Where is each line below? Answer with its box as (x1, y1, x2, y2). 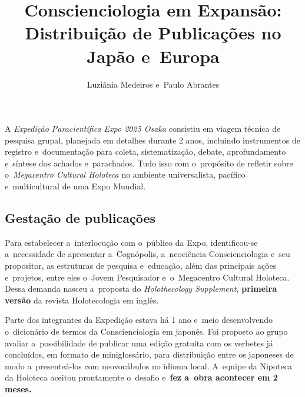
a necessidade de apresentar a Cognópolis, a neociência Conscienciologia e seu (5, 248, 290, 260)
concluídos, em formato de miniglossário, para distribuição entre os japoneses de (5, 348, 294, 361)
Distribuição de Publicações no (25, 21, 281, 45)
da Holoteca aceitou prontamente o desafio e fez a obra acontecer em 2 (5, 371, 278, 383)
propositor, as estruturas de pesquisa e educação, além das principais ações (5, 259, 277, 272)
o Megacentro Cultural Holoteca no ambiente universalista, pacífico (5, 168, 246, 181)
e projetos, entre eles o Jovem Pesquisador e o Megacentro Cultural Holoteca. (5, 271, 290, 283)
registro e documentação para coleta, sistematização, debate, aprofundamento (5, 145, 286, 158)
